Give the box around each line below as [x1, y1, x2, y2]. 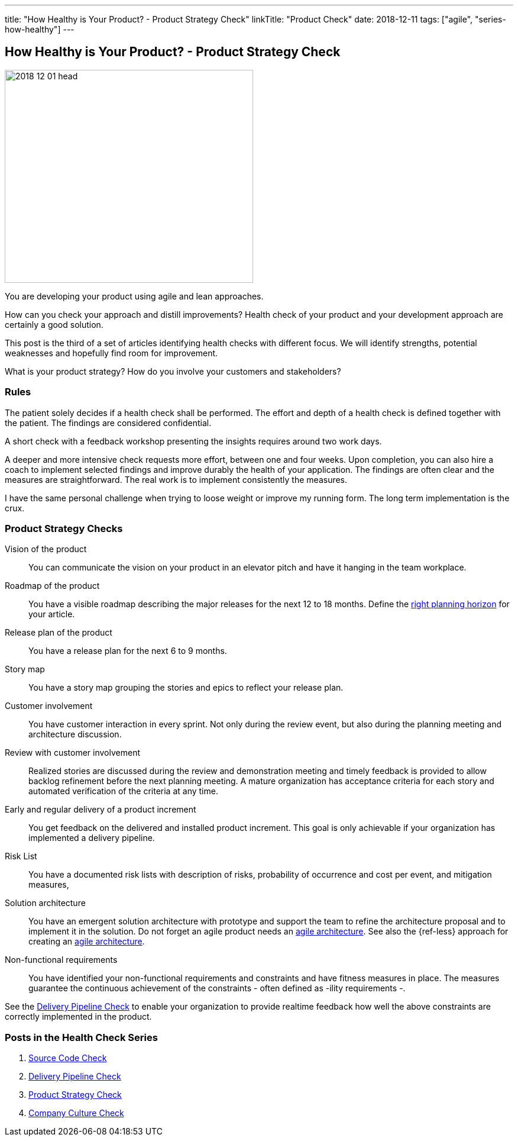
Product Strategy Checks [5, 522, 123, 534]
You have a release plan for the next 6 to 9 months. [28, 646, 227, 656]
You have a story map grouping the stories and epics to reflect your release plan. [28, 682, 344, 693]
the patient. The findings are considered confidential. [5, 417, 212, 428]
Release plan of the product [5, 627, 112, 638]
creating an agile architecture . [28, 936, 145, 947]
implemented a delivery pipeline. [28, 833, 155, 843]
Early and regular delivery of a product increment [5, 804, 196, 815]
